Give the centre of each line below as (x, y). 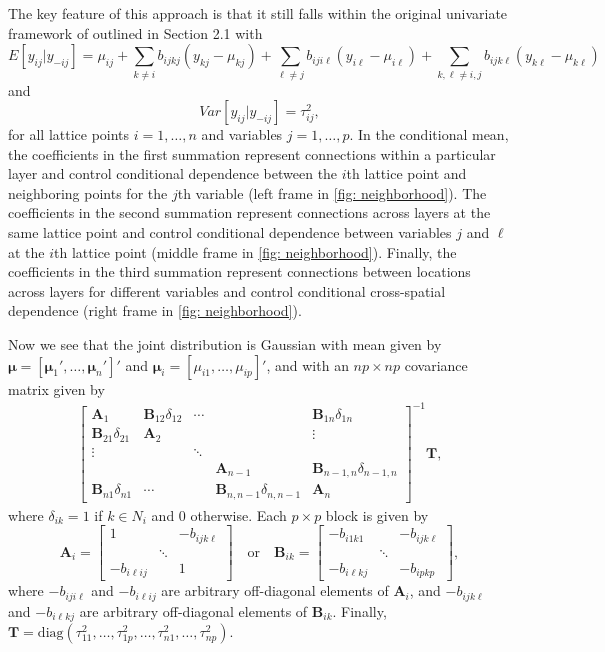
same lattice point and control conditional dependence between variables (230, 232)
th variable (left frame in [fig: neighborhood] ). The (332, 192)
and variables (242, 134)
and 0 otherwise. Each (219, 514)
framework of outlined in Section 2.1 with (135, 32)
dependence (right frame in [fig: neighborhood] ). (155, 310)
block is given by (377, 514)
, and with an (307, 364)
